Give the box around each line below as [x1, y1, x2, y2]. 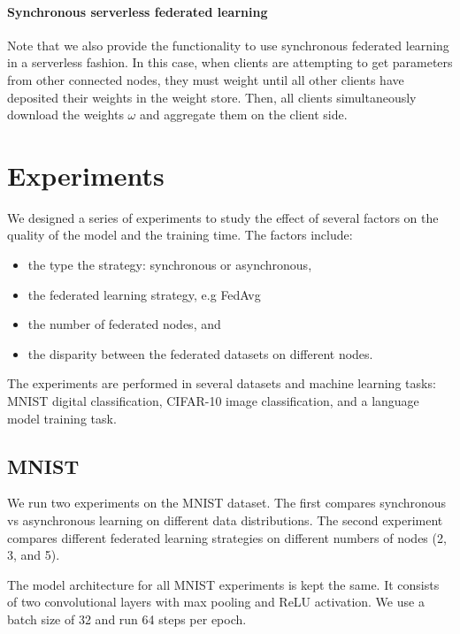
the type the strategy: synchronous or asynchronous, [27, 256, 312, 274]
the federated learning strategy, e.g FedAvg [27, 285, 261, 303]
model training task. [7, 409, 117, 427]
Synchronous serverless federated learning [7, 2, 268, 20]
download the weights [7, 105, 124, 124]
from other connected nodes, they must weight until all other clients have [7, 70, 404, 88]
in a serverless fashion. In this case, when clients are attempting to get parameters [7, 53, 453, 72]
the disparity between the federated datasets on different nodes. [27, 344, 373, 363]
